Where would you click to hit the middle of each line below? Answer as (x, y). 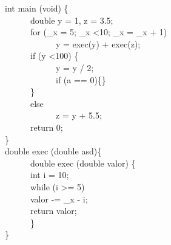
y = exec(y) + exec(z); (98, 43)
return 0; (46, 127)
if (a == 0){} (81, 79)
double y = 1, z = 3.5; (72, 20)
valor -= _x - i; (59, 198)
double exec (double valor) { (83, 163)
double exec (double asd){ (53, 151)
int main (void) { (37, 8)
